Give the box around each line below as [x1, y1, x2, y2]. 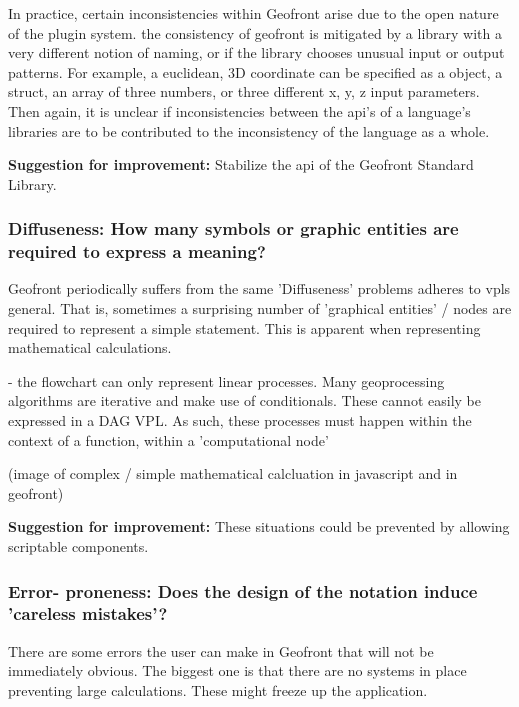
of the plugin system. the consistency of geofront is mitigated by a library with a [8, 22, 503, 43]
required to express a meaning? [8, 239, 266, 264]
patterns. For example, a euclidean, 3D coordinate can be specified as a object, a [8, 61, 503, 82]
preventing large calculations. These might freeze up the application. [8, 679, 428, 700]
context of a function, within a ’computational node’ [8, 429, 329, 450]
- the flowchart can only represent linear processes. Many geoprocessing [8, 370, 445, 391]
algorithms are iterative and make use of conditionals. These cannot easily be [8, 390, 481, 411]
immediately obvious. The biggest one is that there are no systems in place [8, 660, 467, 681]
